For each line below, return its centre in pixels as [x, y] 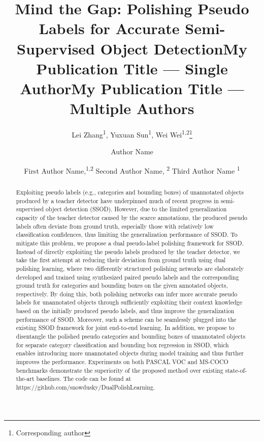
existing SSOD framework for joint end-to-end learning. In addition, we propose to [125, 328]
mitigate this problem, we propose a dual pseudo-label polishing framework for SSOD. [130, 243]
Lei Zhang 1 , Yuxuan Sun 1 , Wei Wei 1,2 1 [132, 134]
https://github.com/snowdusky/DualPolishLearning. [86, 387]
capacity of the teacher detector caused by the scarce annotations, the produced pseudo [131, 217]
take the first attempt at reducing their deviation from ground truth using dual [121, 260]
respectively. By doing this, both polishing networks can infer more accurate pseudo [127, 294]
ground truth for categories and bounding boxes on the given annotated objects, [122, 285]
